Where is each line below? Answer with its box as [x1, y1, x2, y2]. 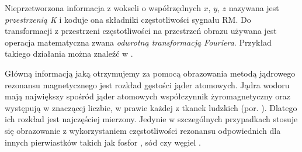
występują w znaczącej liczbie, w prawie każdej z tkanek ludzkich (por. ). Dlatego [5, 101, 297, 113]
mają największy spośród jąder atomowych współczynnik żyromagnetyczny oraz [5, 90, 290, 102]
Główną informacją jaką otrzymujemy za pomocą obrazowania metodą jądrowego [5, 67, 296, 79]
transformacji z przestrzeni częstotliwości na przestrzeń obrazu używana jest [5, 25, 277, 37]
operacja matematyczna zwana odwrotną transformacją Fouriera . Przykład [5, 36, 272, 48]
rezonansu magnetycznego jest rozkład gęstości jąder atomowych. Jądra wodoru [5, 78, 290, 91]
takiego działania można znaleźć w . [5, 47, 133, 60]
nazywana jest [228, 2, 279, 13]
